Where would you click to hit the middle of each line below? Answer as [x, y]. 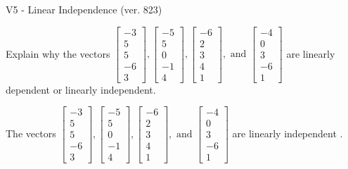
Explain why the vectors [58, 53]
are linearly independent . [288, 133]
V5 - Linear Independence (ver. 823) [84, 9]
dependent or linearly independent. [81, 89]
